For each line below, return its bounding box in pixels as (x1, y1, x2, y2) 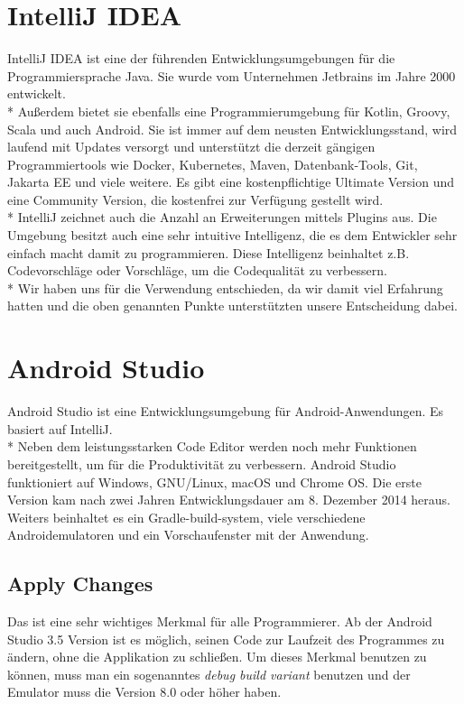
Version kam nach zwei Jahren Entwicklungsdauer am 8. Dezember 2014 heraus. (7, 490, 450, 509)
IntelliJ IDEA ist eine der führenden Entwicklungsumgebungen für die (7, 49, 395, 68)
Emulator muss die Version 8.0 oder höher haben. (7, 682, 282, 701)
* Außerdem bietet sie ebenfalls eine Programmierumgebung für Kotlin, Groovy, (7, 101, 450, 120)
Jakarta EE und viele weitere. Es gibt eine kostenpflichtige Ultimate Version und (7, 172, 455, 191)
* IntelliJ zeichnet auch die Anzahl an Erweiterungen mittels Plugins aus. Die (7, 208, 437, 227)
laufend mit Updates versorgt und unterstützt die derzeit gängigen (7, 137, 376, 156)
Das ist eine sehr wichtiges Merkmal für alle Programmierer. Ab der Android (7, 612, 432, 631)
